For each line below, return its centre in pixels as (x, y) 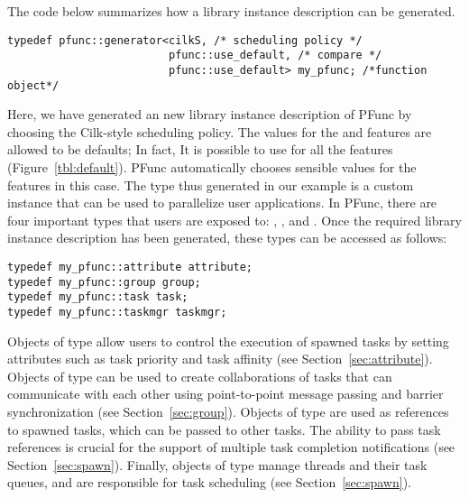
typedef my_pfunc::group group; (104, 282)
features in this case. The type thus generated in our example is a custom (211, 184)
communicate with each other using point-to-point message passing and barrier (225, 394)
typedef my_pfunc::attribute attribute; (130, 267)
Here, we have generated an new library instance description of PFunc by (210, 114)
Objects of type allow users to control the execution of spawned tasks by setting (228, 341)
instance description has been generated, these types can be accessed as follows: (227, 238)
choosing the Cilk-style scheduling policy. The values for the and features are (220, 131)
